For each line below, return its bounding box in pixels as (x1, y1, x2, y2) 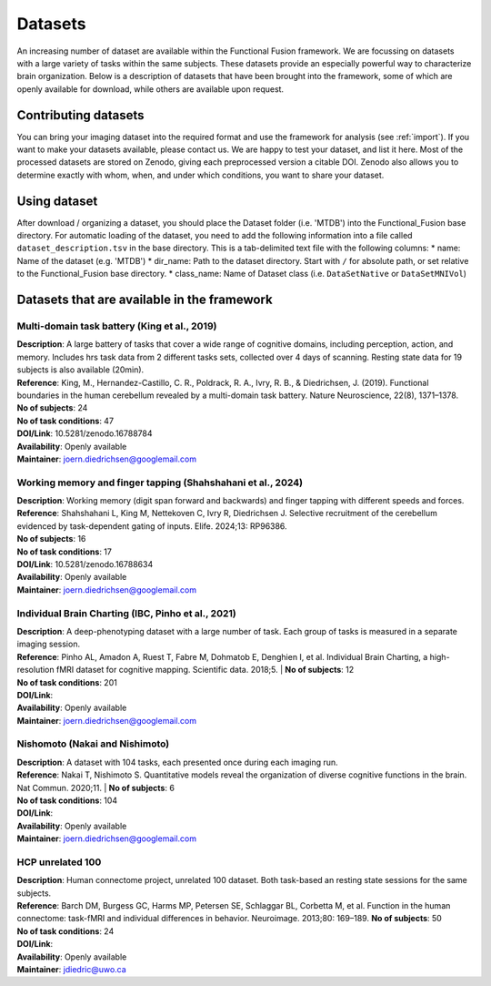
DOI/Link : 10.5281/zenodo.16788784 (16, 428, 154, 439)
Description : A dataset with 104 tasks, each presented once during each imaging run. (16, 757, 338, 767)
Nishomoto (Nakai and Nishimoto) (16, 737, 170, 750)
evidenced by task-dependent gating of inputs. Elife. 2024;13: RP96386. (16, 520, 287, 532)
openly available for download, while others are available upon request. (16, 83, 285, 95)
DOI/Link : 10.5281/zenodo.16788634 (16, 559, 154, 570)
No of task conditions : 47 (16, 415, 114, 426)
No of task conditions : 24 (16, 925, 115, 937)
